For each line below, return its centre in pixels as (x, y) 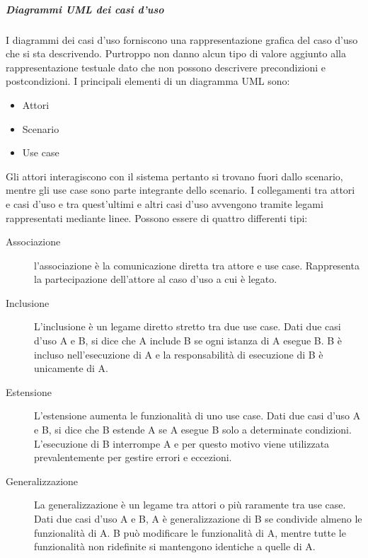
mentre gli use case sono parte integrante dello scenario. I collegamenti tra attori (180, 190)
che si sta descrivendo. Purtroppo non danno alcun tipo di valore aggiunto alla (176, 53)
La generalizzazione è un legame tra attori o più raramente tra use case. (190, 505)
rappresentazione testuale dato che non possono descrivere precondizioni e (166, 67)
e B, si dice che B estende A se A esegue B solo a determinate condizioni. (193, 430)
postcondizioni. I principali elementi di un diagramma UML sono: (148, 81)
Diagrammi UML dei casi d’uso (85, 9)
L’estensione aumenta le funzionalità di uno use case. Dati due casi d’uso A (197, 415)
